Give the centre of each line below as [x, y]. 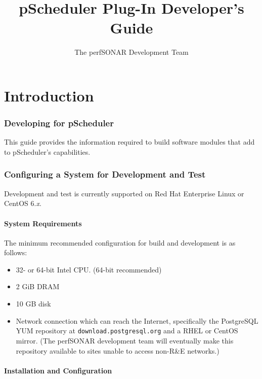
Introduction [49, 95]
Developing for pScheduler [59, 123]
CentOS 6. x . [23, 203]
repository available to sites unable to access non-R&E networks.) [118, 350]
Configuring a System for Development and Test [105, 174]
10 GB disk [33, 304]
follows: [16, 252]
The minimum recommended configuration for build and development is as [120, 242]
